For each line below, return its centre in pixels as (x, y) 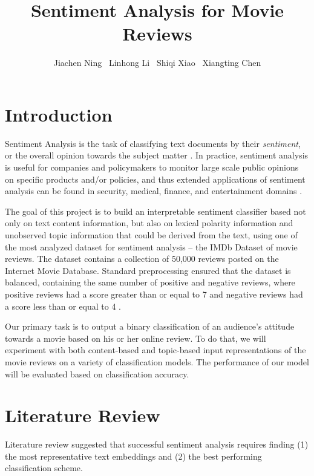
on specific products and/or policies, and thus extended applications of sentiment (155, 179)
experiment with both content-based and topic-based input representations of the (155, 350)
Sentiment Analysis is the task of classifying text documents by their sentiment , (153, 143)
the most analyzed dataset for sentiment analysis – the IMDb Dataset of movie (151, 246)
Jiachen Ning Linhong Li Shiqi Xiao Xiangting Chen (157, 63)
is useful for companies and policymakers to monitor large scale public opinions (152, 167)
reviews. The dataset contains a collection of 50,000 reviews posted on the (142, 259)
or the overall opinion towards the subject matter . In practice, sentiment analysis (157, 155)
